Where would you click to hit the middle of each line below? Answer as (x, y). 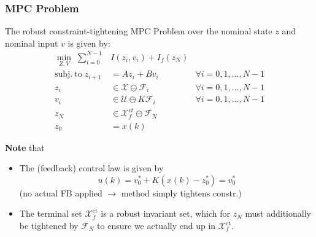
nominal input (32, 43)
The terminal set (51, 213)
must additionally (278, 213)
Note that (25, 147)
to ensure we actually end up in (156, 225)
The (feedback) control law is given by (91, 168)
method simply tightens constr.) (181, 192)
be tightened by (49, 225)
